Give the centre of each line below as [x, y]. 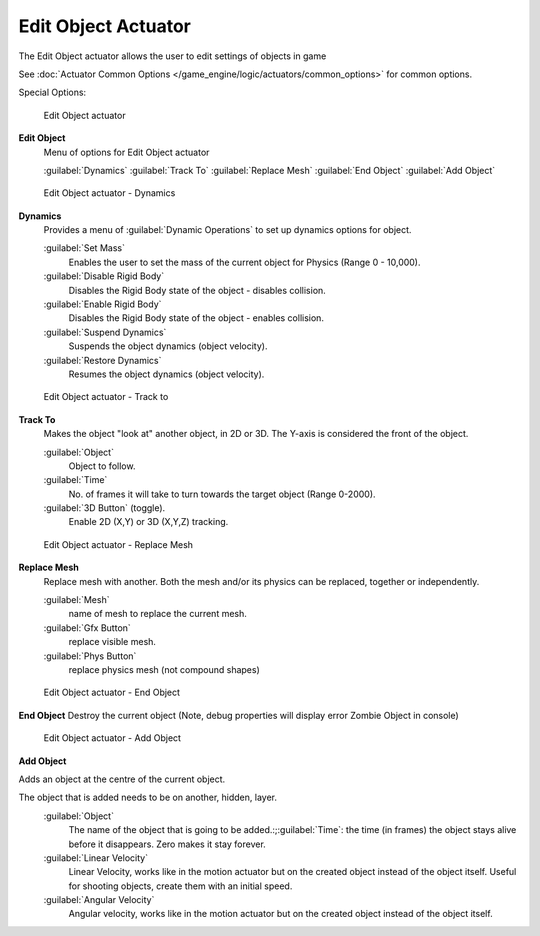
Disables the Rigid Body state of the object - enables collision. [196, 318]
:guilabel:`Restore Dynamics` [102, 360]
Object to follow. [102, 466]
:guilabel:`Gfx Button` [87, 627]
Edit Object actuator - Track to [106, 397]
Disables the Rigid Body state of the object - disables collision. [197, 290]
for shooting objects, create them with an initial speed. [180, 886]
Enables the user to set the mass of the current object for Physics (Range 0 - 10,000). [244, 262]
